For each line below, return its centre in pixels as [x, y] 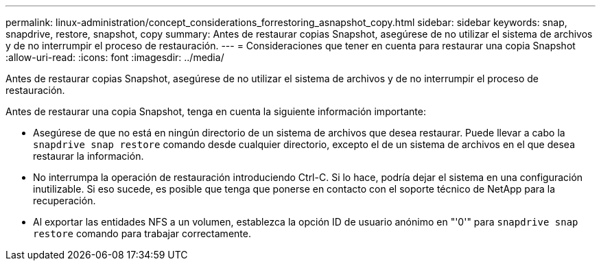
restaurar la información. [89, 156]
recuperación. [64, 201]
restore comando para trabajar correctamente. [142, 233]
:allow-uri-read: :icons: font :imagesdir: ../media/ [115, 57]
